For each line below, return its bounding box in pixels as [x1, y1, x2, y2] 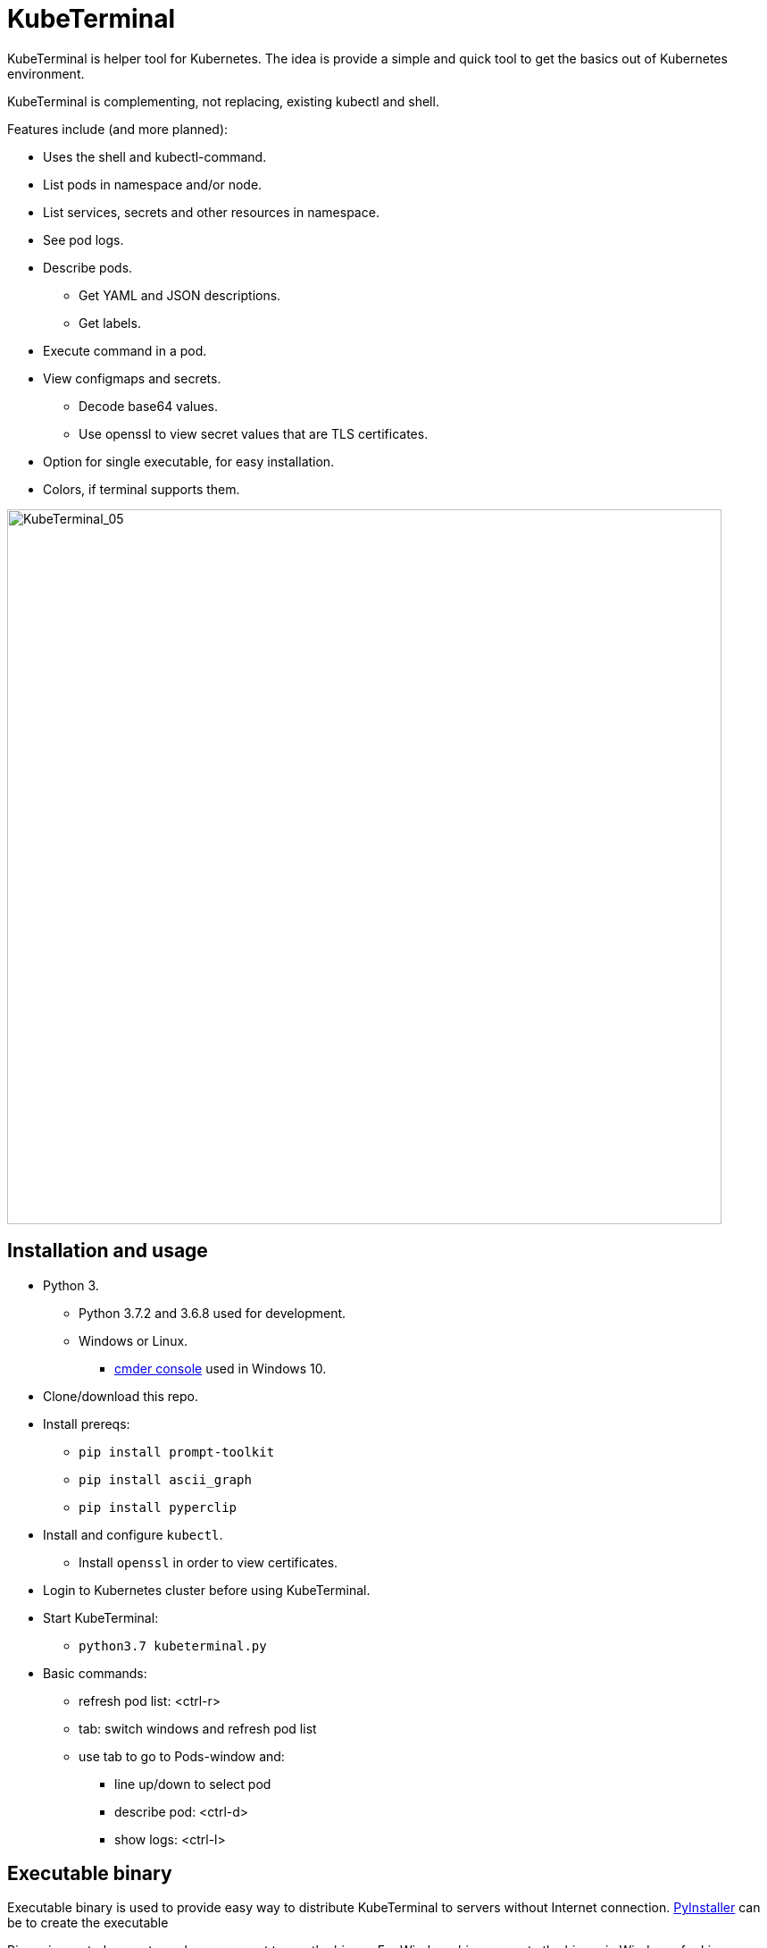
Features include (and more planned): [7, 121, 229, 137]
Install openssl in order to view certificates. [79, 1554, 338, 1570]
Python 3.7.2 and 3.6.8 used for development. [79, 1305, 346, 1321]
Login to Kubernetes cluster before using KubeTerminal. [43, 1582, 371, 1598]
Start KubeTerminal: [43, 1609, 159, 1625]
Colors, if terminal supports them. [43, 481, 240, 497]
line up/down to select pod [114, 1776, 271, 1792]
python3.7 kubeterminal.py [79, 1638, 267, 1653]
